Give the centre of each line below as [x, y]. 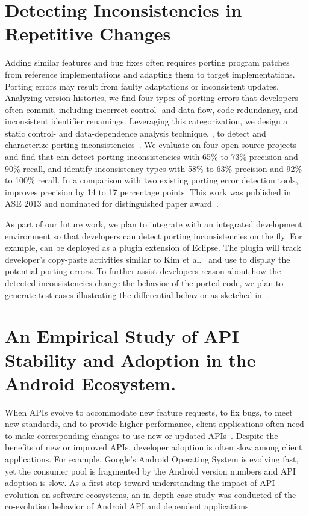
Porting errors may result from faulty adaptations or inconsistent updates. [142, 86]
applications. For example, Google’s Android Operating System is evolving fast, [152, 459]
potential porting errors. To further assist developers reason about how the [143, 271]
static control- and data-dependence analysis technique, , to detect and [136, 133]
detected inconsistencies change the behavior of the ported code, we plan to [144, 283]
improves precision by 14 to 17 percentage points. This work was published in [148, 192]
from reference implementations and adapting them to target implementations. [150, 74]
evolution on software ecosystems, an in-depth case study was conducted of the [151, 494]
